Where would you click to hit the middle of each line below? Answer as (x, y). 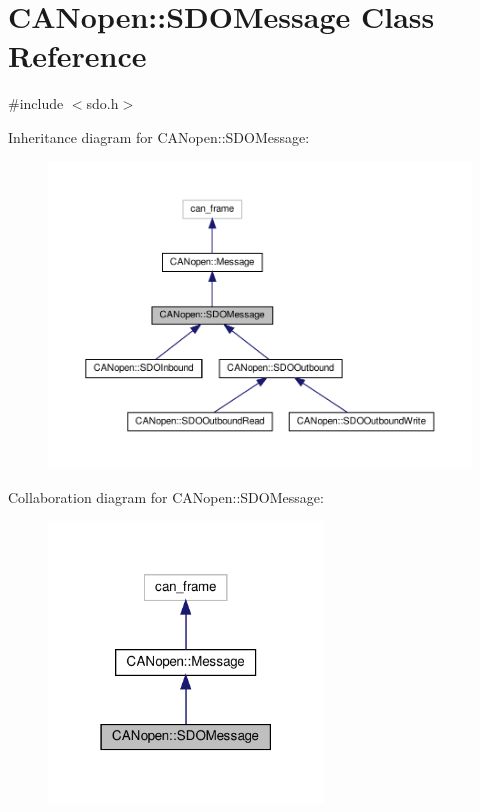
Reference (77, 55)
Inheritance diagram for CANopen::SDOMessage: (159, 136)
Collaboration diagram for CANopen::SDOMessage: (166, 496)
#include (36, 103)
